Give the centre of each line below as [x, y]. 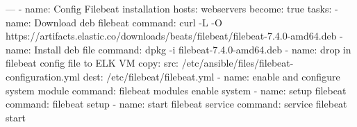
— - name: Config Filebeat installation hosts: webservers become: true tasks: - [172, 8]
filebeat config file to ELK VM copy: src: [92, 63]
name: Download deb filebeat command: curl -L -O [114, 22]
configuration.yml [43, 76]
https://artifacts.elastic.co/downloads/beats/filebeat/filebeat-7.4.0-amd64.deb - [174, 36]
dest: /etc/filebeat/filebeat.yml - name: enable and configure [211, 76]
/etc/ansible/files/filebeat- [238, 63]
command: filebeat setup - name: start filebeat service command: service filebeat [176, 104]
